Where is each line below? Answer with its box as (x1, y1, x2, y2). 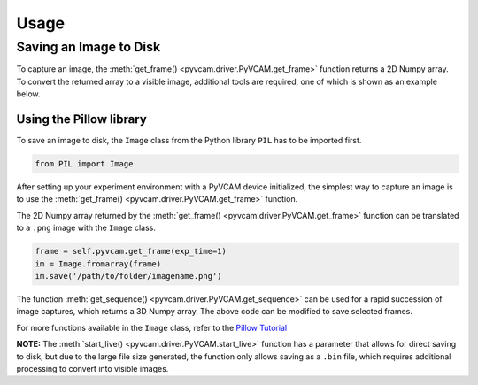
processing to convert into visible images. (16, 363, 169, 373)
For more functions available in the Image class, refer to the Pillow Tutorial (16, 322, 288, 333)
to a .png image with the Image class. (16, 222, 157, 234)
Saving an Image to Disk (16, 39, 161, 55)
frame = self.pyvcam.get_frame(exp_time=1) (35, 246, 227, 257)
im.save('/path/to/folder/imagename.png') (35, 271, 222, 281)
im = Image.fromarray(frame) (35, 258, 162, 269)
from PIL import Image (35, 159, 134, 169)
